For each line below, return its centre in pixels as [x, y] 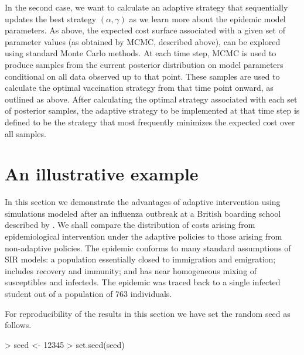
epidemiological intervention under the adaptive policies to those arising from [144, 236]
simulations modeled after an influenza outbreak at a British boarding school [143, 213]
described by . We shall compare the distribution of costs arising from [130, 225]
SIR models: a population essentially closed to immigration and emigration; [140, 259]
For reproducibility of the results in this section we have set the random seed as [148, 313]
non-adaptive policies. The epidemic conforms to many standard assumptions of [148, 248]
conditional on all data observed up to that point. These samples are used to [142, 76]
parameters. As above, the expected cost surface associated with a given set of [145, 30]
